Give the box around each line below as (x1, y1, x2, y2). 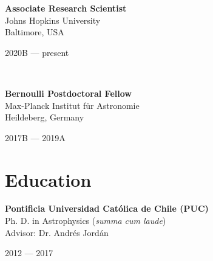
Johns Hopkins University (5, 13, 101, 26)
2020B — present (5, 46, 69, 58)
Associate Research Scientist (5, 2, 127, 14)
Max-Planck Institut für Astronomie (5, 99, 140, 111)
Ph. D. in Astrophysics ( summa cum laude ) (5, 214, 166, 227)
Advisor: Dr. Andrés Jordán (5, 226, 109, 238)
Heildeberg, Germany (5, 111, 84, 124)
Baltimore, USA (5, 26, 64, 38)
